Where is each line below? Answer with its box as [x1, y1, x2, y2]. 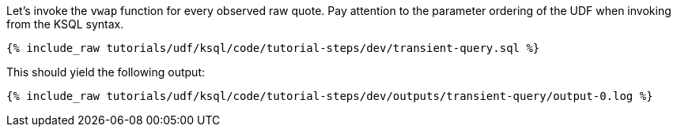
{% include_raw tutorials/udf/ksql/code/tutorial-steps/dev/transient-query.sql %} [6, 42, 540, 54]
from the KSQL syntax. [6, 17, 124, 31]
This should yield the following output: [6, 65, 206, 79]
